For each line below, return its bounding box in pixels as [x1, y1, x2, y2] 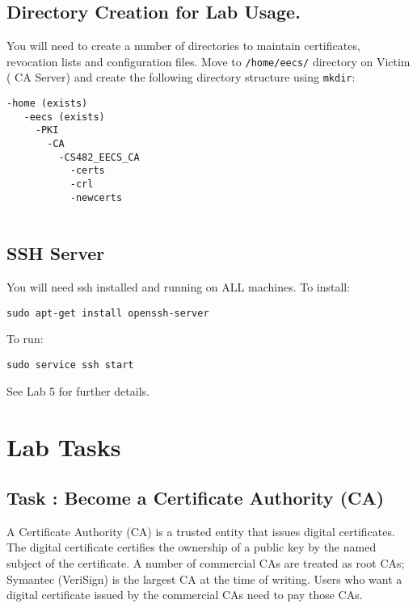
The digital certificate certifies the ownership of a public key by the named [6, 539, 377, 556]
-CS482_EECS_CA [58, 151, 140, 163]
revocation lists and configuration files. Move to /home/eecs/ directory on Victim [6, 52, 411, 69]
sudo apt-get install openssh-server [6, 307, 209, 319]
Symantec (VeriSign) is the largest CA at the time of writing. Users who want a [6, 570, 402, 587]
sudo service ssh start [6, 359, 134, 371]
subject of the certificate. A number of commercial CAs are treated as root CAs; [6, 555, 405, 572]
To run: [6, 330, 44, 347]
